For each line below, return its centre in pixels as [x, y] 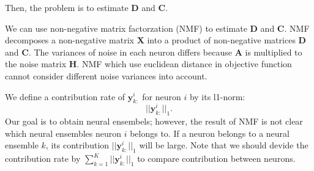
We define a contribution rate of [65, 96]
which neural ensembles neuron [63, 133]
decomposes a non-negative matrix [69, 40]
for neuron [162, 96]
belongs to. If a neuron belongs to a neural [210, 133]
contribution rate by [43, 158]
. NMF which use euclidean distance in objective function [184, 64]
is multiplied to [274, 52]
